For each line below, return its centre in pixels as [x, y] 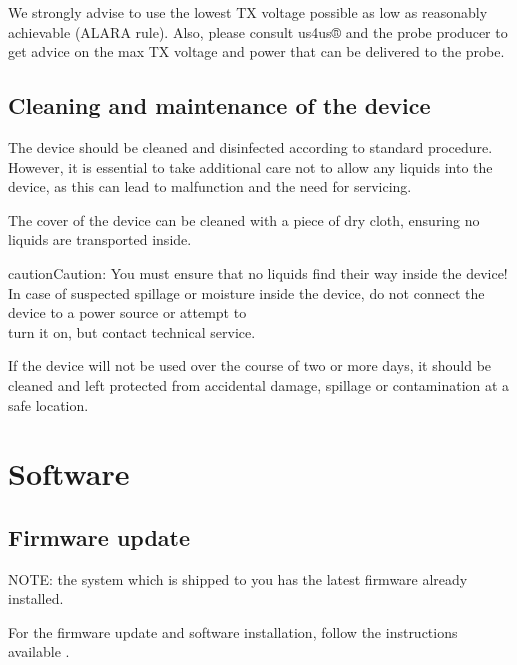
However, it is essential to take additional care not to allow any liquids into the [250, 166]
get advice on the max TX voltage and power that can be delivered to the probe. [256, 51]
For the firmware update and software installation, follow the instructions [233, 631]
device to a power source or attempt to [127, 312]
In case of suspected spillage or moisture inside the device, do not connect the [246, 292]
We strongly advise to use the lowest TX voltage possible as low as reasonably [248, 12]
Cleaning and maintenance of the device [219, 105]
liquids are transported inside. [100, 239]
